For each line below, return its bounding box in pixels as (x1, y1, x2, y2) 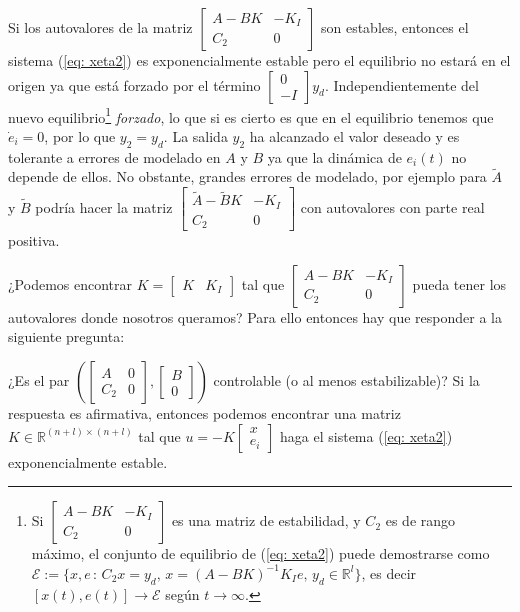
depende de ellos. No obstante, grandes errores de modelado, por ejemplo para (8, 166, 487, 187)
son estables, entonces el (320, 17, 469, 37)
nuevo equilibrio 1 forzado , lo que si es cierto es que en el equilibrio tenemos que (8, 103, 494, 127)
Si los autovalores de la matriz (8, 17, 193, 37)
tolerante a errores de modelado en (8, 146, 221, 167)
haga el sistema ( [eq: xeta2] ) (280, 425, 453, 446)
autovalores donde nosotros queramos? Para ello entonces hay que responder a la (8, 306, 502, 327)
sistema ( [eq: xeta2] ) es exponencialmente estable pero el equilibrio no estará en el (8, 50, 511, 70)
